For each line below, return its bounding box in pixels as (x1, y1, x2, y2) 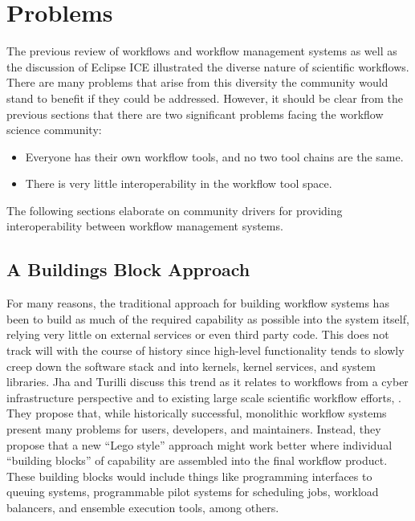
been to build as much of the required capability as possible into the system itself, (6, 310, 409, 327)
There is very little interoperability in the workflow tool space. (25, 175, 332, 192)
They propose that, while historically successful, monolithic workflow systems (6, 405, 387, 421)
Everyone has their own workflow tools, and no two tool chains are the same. (25, 148, 404, 165)
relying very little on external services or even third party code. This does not (6, 326, 389, 343)
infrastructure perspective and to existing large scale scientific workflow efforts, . (6, 389, 401, 405)
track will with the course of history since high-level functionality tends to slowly (6, 342, 405, 359)
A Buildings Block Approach (6, 257, 250, 282)
